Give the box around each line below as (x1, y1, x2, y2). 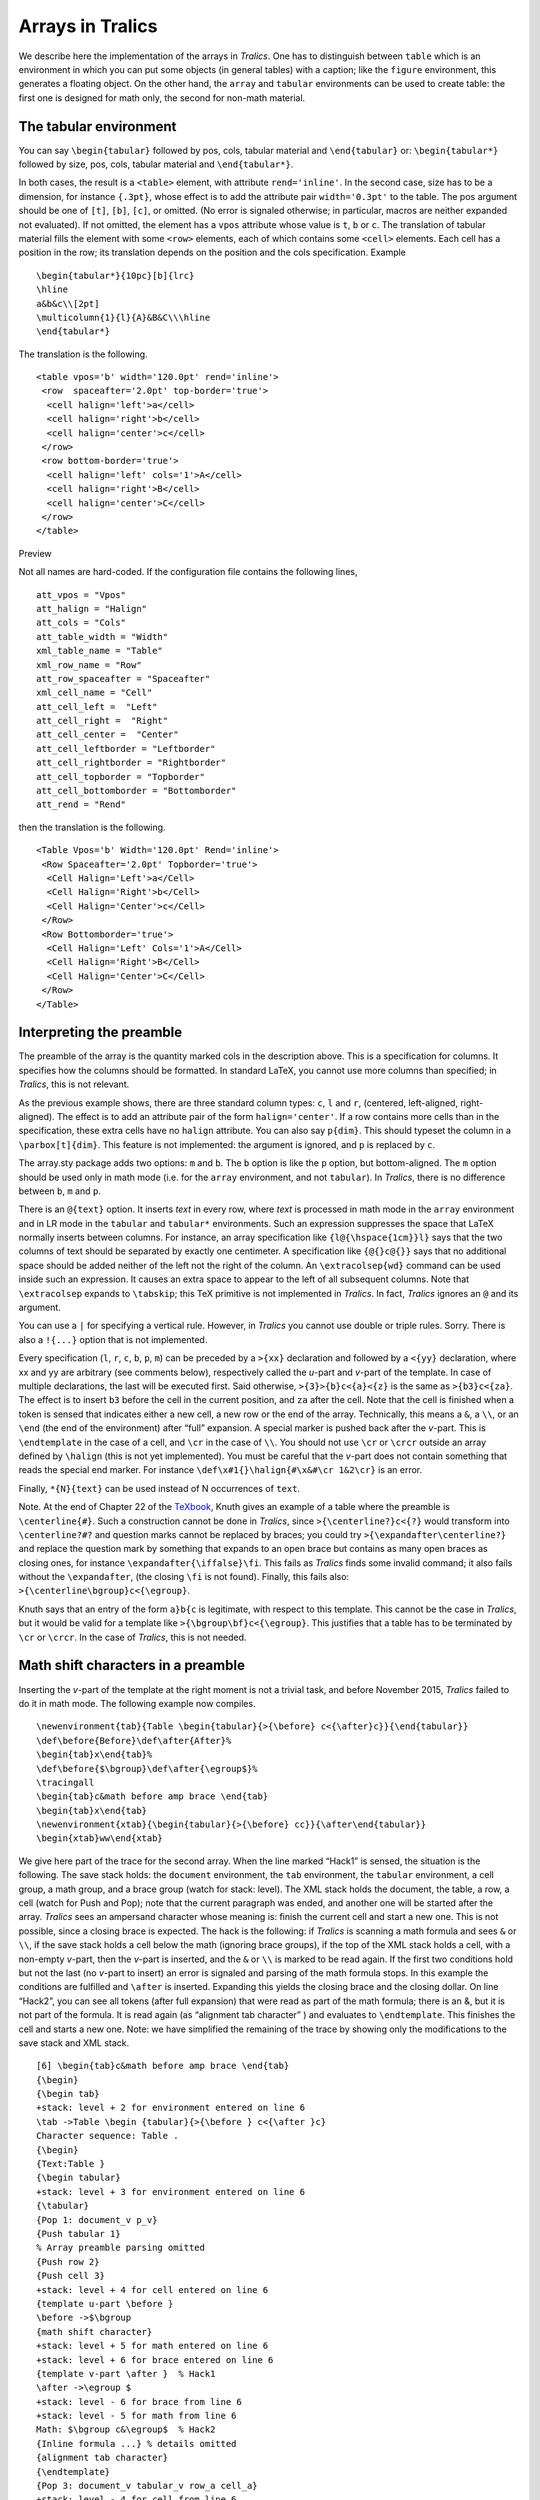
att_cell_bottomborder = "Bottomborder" (36, 785, 237, 797)
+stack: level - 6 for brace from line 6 (36, 2396, 242, 2407)
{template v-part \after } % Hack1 (36, 2368, 216, 2379)
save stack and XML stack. (18, 2036, 130, 2049)
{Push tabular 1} (36, 2228, 121, 2239)
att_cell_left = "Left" (36, 701, 158, 712)
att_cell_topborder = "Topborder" (36, 771, 205, 782)
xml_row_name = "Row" (36, 659, 142, 670)
